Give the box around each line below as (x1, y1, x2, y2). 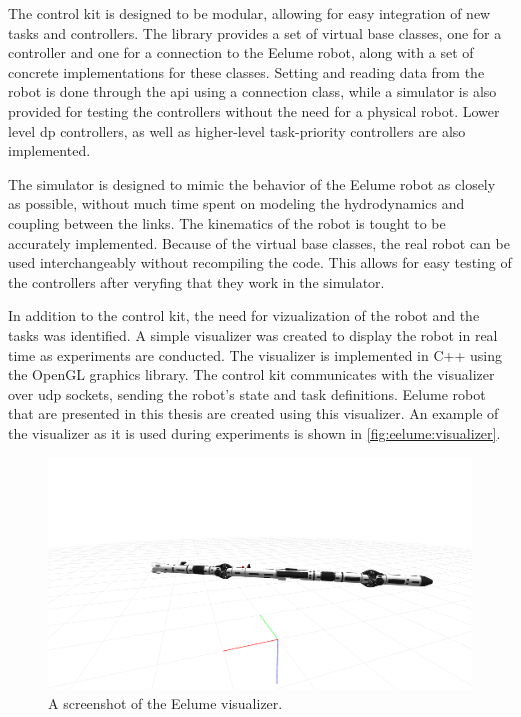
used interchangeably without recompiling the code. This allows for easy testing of (8, 252, 512, 273)
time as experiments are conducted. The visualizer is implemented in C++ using (8, 344, 502, 365)
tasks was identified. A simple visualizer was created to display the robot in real (8, 324, 498, 345)
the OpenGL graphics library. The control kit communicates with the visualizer (8, 364, 495, 385)
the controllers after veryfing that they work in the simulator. (8, 271, 385, 292)
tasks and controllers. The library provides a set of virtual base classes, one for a (8, 22, 502, 43)
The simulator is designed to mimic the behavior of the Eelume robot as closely (8, 173, 496, 194)
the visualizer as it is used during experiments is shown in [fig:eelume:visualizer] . (8, 422, 501, 443)
